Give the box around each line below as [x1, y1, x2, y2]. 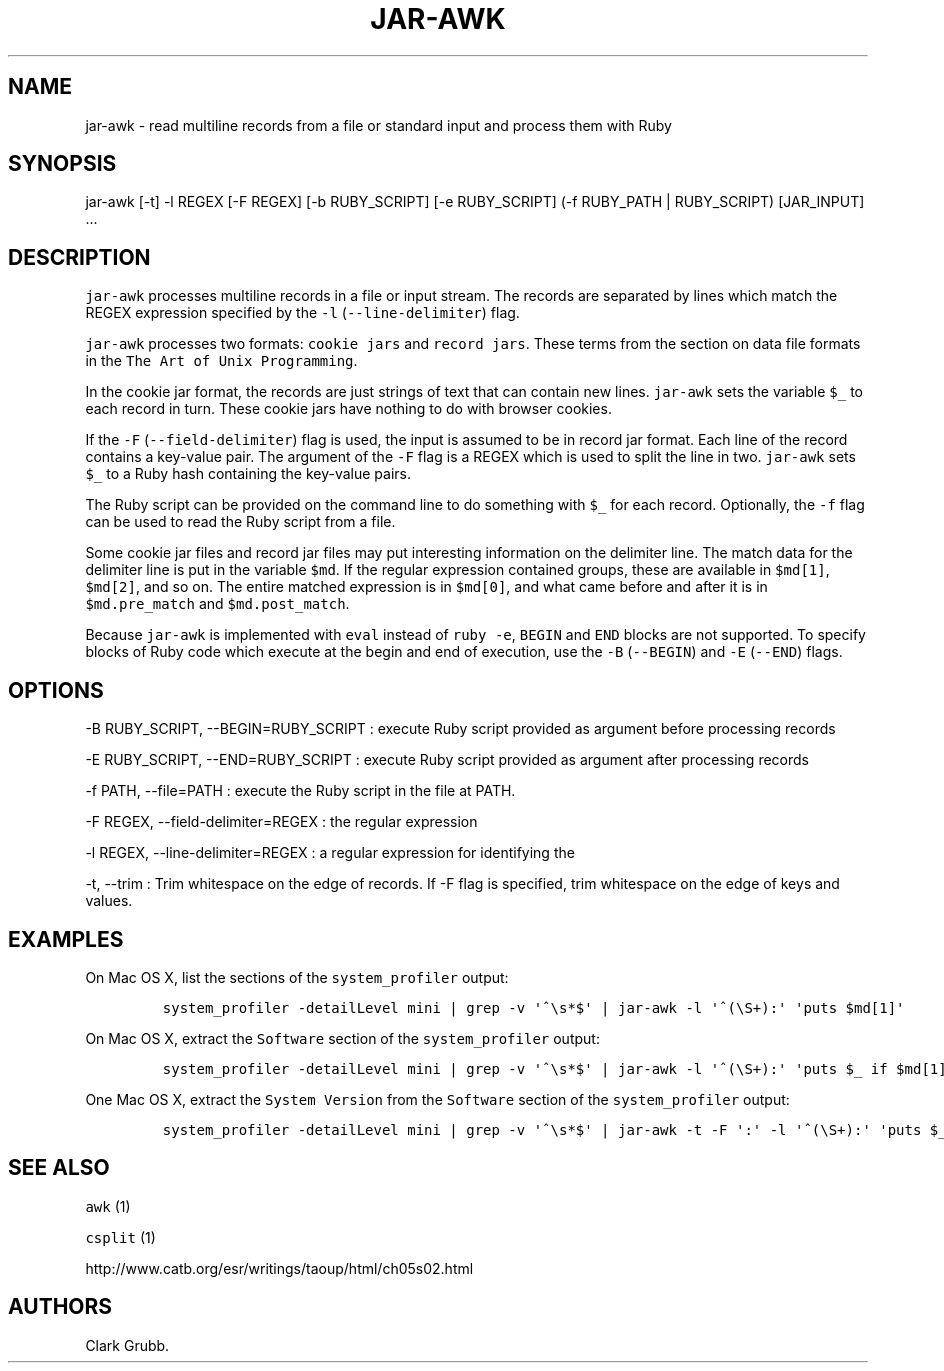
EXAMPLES [8, 926, 124, 952]
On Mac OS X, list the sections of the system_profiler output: [85, 968, 509, 986]
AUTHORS [8, 1294, 113, 1320]
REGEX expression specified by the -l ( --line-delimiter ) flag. [85, 304, 520, 322]
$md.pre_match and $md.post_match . [85, 595, 350, 613]
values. [85, 892, 133, 910]
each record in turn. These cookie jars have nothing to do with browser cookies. [85, 400, 612, 418]
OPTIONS [8, 677, 104, 703]
